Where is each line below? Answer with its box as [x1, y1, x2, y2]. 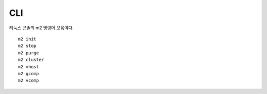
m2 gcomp [18, 71, 39, 76]
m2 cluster [18, 57, 44, 63]
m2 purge [18, 50, 39, 55]
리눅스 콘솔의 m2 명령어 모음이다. [9, 25, 74, 31]
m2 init [18, 36, 37, 42]
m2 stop [18, 43, 37, 49]
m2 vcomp [18, 78, 39, 84]
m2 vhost [18, 64, 39, 69]
